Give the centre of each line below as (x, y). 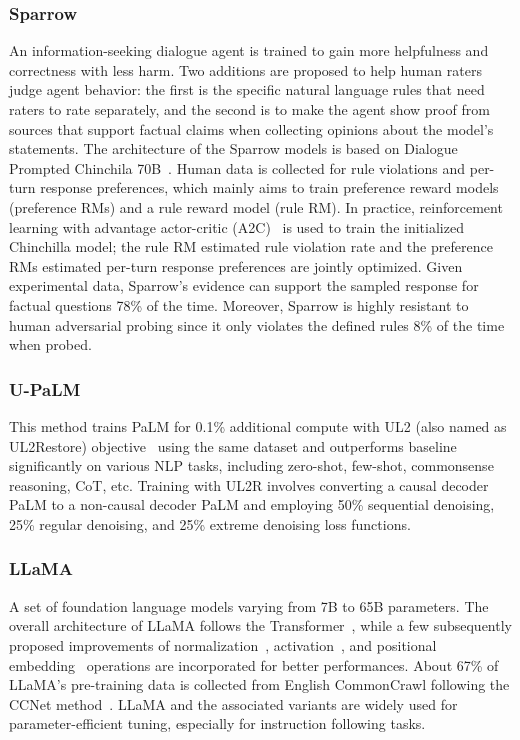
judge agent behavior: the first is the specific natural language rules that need (247, 89)
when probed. (50, 344)
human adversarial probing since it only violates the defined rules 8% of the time (257, 324)
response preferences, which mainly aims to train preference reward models (269, 187)
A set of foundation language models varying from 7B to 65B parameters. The (249, 605)
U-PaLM (45, 388)
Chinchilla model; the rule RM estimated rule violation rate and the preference (251, 246)
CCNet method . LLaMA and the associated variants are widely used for (233, 703)
